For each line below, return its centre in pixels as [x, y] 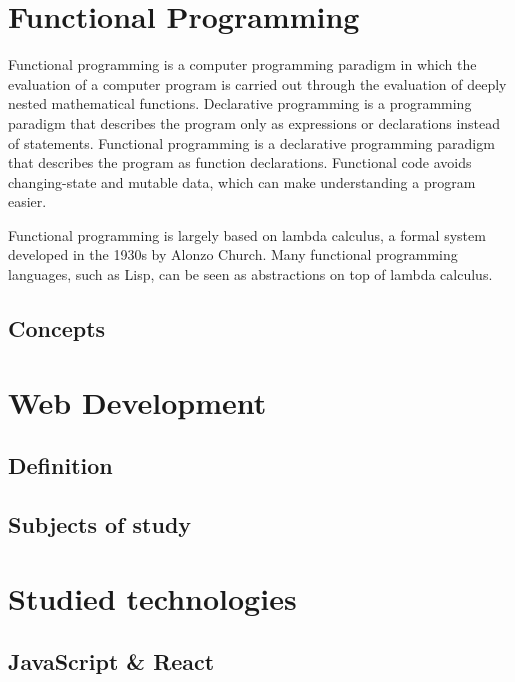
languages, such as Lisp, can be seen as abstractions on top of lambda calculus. [250, 274]
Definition [60, 465]
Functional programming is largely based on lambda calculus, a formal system [247, 234]
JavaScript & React [111, 661]
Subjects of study [100, 523]
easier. [27, 201]
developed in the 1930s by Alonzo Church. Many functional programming [233, 254]
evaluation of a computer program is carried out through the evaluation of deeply [257, 83]
